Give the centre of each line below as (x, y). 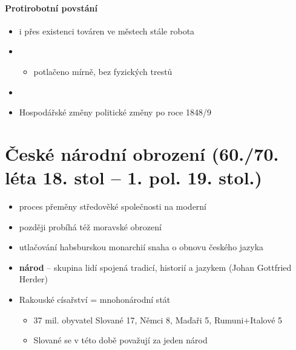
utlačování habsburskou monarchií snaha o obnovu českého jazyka (141, 247)
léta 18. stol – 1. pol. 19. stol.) (134, 177)
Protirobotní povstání (51, 8)
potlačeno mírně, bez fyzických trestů (103, 71)
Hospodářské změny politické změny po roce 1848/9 (115, 112)
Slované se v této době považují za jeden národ (120, 340)
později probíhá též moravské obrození (90, 226)
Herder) (33, 279)
